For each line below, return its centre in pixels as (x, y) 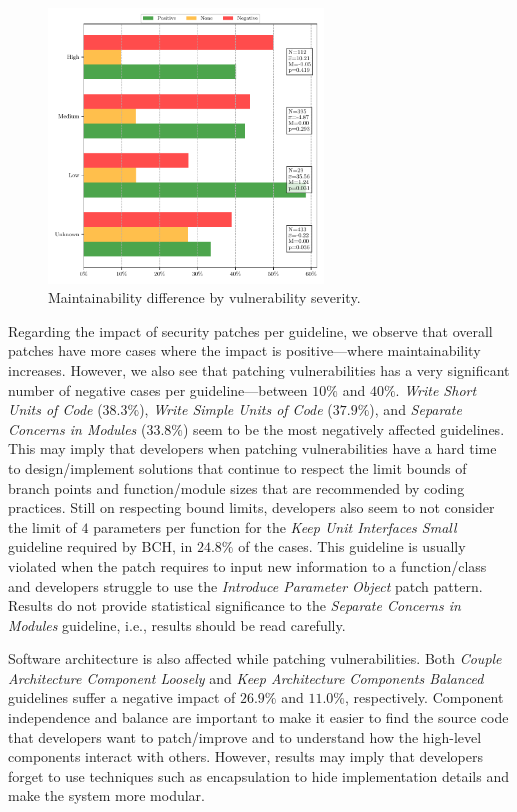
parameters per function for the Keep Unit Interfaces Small (275, 526)
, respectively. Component (424, 697)
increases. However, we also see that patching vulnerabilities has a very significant (259, 369)
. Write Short (436, 389)
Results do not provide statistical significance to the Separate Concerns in (234, 605)
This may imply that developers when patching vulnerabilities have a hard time (252, 448)
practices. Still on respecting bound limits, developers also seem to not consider (251, 507)
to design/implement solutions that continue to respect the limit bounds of (237, 467)
